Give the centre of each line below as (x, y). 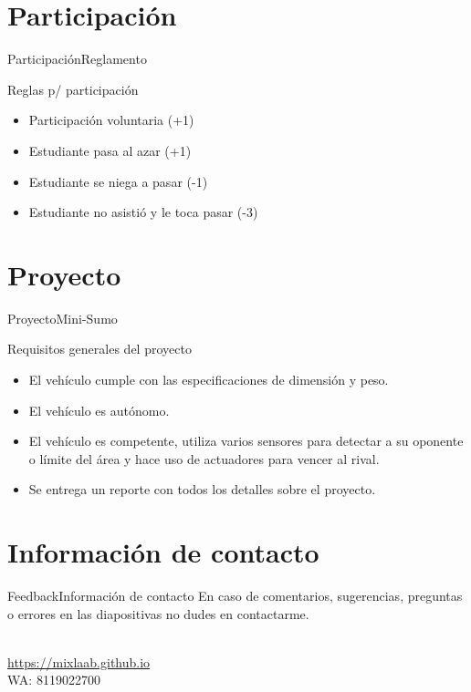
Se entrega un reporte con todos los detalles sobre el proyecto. (202, 489)
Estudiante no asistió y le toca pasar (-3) (143, 212)
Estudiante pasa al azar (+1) (110, 150)
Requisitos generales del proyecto (99, 349)
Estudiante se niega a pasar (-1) (118, 181)
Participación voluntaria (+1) (111, 120)
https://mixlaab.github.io (79, 661)
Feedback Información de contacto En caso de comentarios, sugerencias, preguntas (235, 596)
